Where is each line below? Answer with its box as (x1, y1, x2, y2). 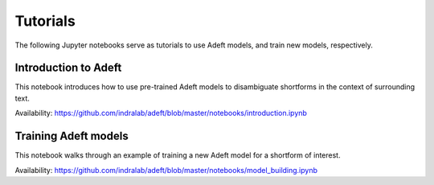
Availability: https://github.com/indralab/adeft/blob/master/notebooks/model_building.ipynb (14, 165, 317, 175)
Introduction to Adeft (14, 61, 122, 75)
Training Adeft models (14, 129, 129, 143)
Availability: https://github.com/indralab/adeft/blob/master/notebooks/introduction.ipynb (14, 109, 307, 118)
